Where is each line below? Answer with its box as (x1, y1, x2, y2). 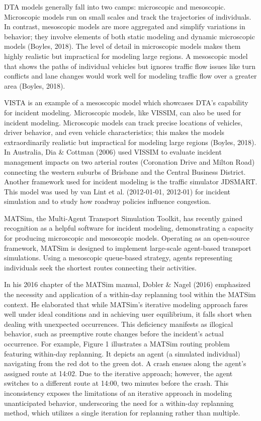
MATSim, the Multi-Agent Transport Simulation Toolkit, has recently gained (4, 213, 242, 223)
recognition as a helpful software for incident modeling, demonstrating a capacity (4, 223, 254, 233)
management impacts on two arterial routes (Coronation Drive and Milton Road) (4, 156, 255, 167)
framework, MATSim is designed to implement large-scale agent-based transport (4, 242, 251, 253)
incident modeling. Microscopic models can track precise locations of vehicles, (4, 117, 243, 127)
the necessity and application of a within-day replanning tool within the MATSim (4, 289, 256, 300)
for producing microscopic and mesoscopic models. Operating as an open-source (4, 233, 249, 243)
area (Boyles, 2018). (4, 80, 65, 91)
